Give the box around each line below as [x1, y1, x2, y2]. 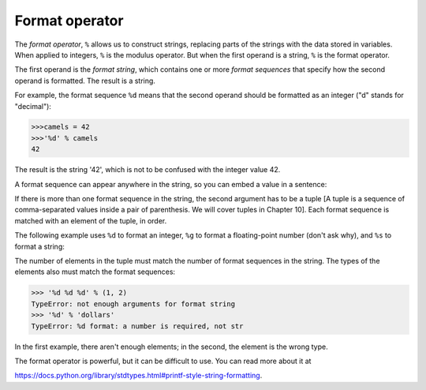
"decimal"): [14, 101, 51, 111]
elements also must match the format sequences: [14, 267, 176, 276]
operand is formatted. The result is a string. [14, 76, 155, 85]
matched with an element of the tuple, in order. [14, 216, 167, 225]
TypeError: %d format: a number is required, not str [31, 321, 244, 331]
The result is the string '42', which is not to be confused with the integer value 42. [14, 165, 281, 174]
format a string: [14, 242, 65, 251]
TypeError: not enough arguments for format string [31, 299, 236, 308]
